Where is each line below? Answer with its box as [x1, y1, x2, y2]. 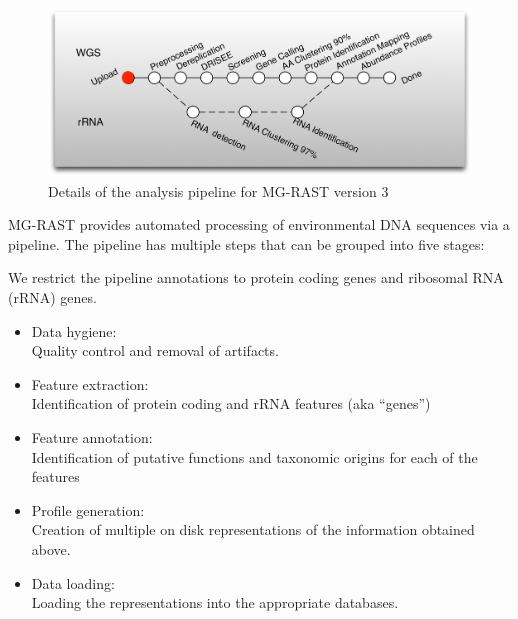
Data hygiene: [31, 320, 117, 341]
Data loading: [31, 572, 115, 593]
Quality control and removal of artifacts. [31, 340, 279, 361]
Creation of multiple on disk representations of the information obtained [31, 519, 475, 540]
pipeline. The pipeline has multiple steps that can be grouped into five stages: [8, 233, 485, 254]
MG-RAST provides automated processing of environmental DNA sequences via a [8, 214, 510, 235]
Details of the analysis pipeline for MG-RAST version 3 [48, 180, 389, 201]
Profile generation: [31, 499, 145, 520]
